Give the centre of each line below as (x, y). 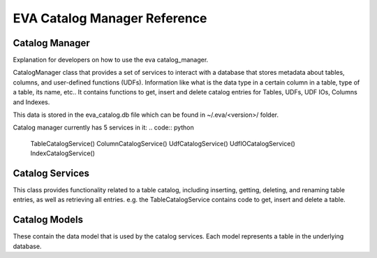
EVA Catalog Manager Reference (110, 18)
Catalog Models (48, 220)
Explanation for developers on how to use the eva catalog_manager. (111, 60)
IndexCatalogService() (63, 153)
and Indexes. (31, 102)
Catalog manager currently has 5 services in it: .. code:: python (104, 128)
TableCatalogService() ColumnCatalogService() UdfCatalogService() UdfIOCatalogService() (163, 143)
